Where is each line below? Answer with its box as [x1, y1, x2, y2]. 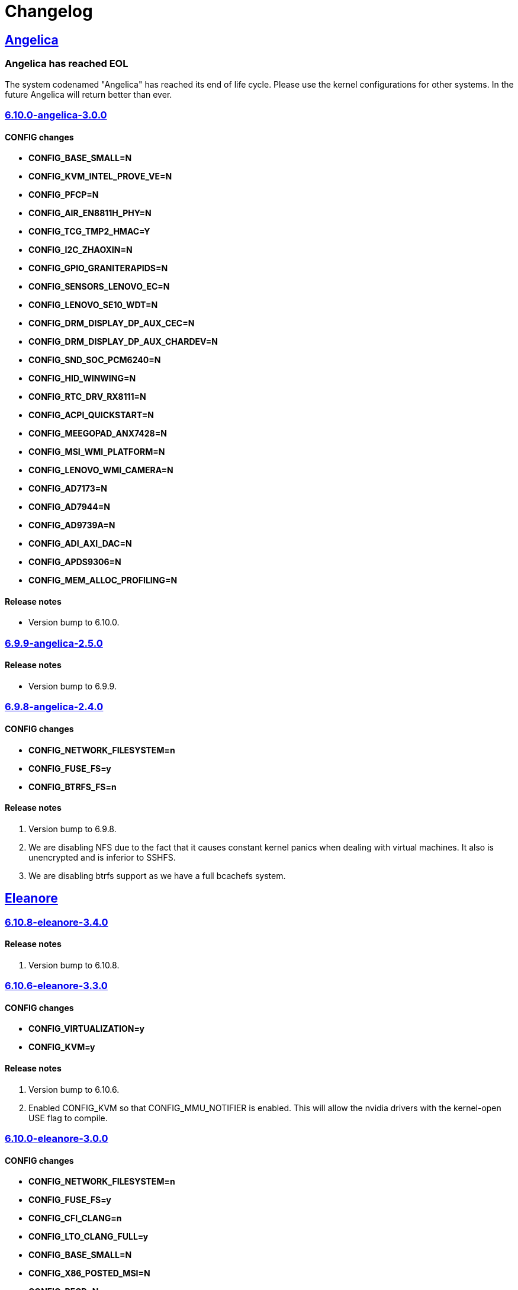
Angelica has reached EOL [5, 57, 128, 70]
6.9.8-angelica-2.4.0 [5, 701, 104, 713]
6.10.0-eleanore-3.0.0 [5, 1132, 108, 1145]
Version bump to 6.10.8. [28, 960, 120, 970]
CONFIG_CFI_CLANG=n [28, 1213, 122, 1224]
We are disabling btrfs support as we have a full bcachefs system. [28, 870, 286, 881]
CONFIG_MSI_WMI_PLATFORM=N [28, 447, 165, 457]
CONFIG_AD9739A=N [28, 520, 115, 531]
